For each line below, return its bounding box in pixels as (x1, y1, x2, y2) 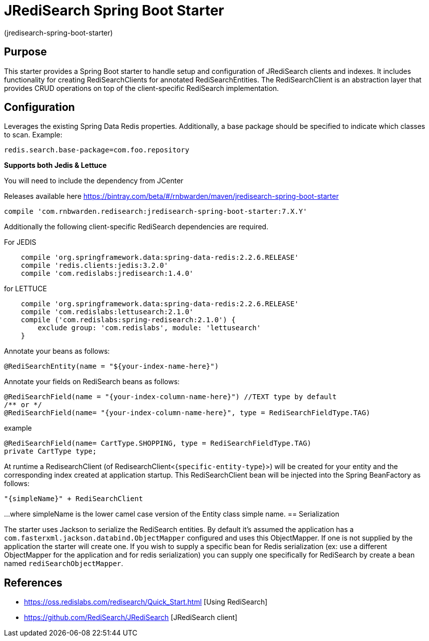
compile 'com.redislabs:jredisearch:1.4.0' (20, 269, 194, 278)
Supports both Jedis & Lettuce (4, 161, 107, 170)
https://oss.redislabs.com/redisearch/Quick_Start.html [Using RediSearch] (24, 598, 268, 607)
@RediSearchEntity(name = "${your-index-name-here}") (4, 362, 219, 371)
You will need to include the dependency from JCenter (4, 176, 184, 185)
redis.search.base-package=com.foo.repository (4, 146, 189, 154)
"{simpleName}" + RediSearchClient (4, 495, 143, 503)
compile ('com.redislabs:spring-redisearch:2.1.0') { (20, 316, 236, 324)
